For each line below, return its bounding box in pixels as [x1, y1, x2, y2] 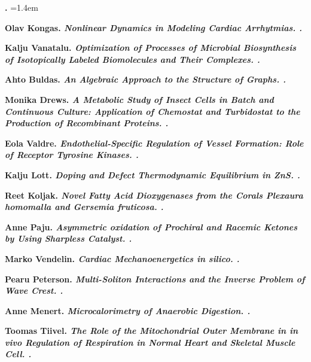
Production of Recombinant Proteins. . [5, 117, 169, 129]
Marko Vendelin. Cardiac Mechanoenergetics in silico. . [5, 252, 240, 264]
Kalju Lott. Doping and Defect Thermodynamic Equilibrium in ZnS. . [5, 168, 300, 181]
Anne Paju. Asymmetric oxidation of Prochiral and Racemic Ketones [5, 220, 298, 233]
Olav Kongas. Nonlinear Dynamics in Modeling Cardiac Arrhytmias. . [5, 21, 303, 34]
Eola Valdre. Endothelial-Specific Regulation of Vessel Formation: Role [5, 136, 304, 149]
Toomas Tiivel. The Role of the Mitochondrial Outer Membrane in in [5, 324, 298, 337]
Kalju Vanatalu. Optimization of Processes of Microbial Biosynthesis [5, 41, 296, 54]
